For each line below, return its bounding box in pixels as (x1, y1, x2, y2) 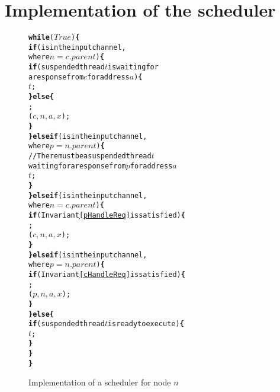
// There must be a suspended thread (28, 152, 152, 160)
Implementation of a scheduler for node (28, 376, 171, 388)
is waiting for (107, 63, 159, 72)
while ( (28, 33, 54, 42)
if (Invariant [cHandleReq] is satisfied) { (28, 270, 185, 279)
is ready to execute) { (107, 320, 184, 329)
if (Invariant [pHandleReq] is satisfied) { (28, 211, 185, 219)
